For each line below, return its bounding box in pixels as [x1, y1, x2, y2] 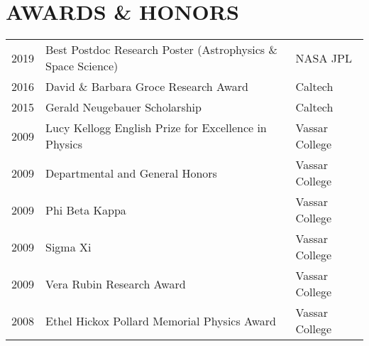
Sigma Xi [45, 238, 92, 255]
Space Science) [45, 58, 119, 75]
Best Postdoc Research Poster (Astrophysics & [45, 41, 277, 58]
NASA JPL [295, 49, 352, 66]
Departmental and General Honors [45, 164, 217, 181]
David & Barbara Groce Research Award [45, 78, 248, 95]
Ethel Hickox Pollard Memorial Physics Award [45, 312, 277, 329]
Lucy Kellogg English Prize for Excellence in [45, 119, 267, 136]
